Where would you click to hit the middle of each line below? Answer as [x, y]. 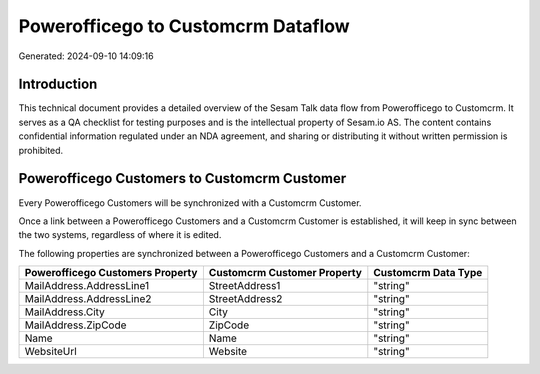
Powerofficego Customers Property [111, 273]
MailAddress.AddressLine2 [88, 299]
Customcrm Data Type [428, 273]
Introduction [58, 84]
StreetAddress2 [245, 299]
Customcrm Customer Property [285, 273]
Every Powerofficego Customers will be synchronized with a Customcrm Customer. [190, 202]
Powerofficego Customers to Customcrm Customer [182, 178]
